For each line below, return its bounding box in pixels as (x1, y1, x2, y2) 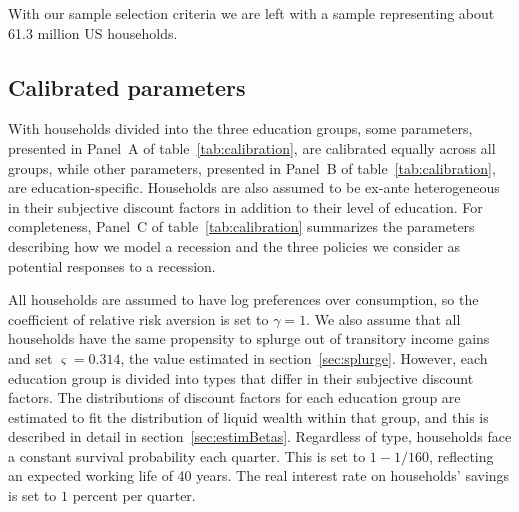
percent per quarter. (72, 485, 196, 506)
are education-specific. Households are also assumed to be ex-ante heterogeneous (8, 177, 500, 198)
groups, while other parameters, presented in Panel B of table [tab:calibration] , (8, 157, 496, 178)
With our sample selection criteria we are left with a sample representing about (8, 3, 495, 23)
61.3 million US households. (8, 22, 178, 43)
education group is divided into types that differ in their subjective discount (8, 367, 474, 388)
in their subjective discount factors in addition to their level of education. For (8, 196, 483, 217)
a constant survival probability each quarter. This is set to (8, 445, 366, 466)
